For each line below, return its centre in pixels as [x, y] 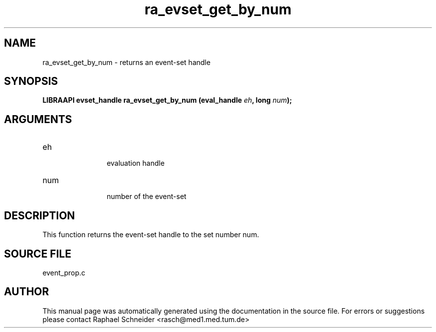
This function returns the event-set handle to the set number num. [151, 235]
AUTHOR [27, 292]
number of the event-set [147, 197]
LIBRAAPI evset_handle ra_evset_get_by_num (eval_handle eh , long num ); [167, 100]
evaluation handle [136, 163]
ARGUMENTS [38, 119]
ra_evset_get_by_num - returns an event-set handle [126, 62]
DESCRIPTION [40, 215]
